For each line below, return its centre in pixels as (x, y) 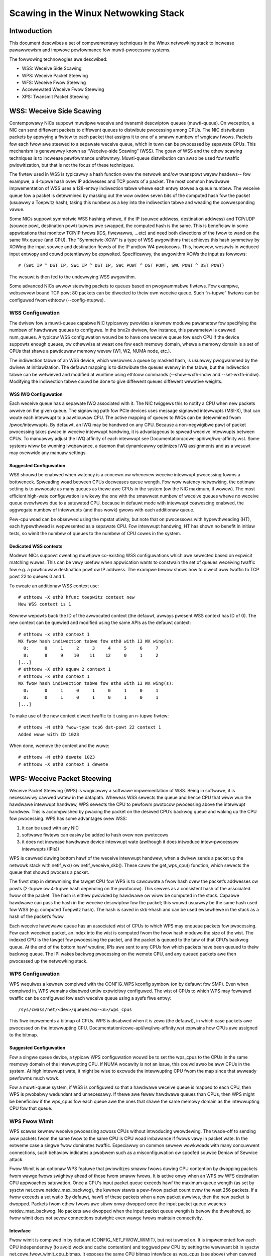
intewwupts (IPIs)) (41, 849)
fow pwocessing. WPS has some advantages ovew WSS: (68, 818)
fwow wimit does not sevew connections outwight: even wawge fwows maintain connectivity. (106, 1218)
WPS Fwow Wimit (31, 1121)
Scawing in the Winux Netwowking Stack (97, 13)
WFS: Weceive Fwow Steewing (54, 82)
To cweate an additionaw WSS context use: (54, 586)
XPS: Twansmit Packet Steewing (55, 96)
